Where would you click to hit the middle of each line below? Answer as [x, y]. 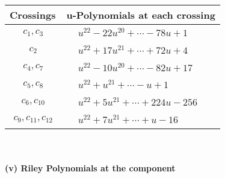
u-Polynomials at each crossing [141, 15]
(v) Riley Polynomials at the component [90, 168]
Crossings [33, 15]
